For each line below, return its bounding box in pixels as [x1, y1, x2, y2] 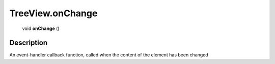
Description [9, 39, 48, 47]
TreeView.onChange [9, 8, 98, 19]
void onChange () [22, 25, 60, 31]
